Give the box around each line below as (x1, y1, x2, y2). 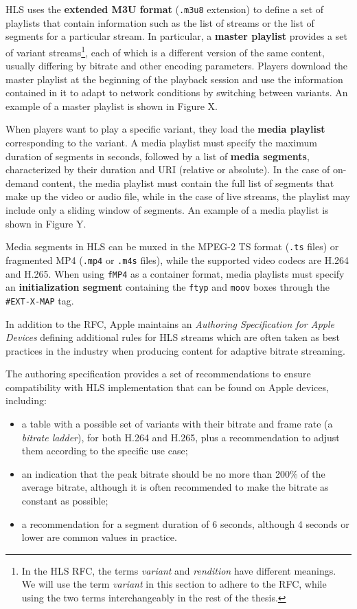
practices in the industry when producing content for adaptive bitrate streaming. (5, 343, 345, 357)
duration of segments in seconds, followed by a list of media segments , (5, 148, 310, 163)
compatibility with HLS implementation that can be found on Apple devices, (5, 379, 329, 394)
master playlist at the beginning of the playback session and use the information (5, 71, 343, 86)
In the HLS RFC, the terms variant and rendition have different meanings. (21, 563, 336, 577)
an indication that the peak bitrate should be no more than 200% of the (21, 466, 325, 480)
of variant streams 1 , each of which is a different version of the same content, (5, 43, 325, 59)
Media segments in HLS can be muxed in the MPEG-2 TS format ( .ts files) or (5, 239, 339, 254)
